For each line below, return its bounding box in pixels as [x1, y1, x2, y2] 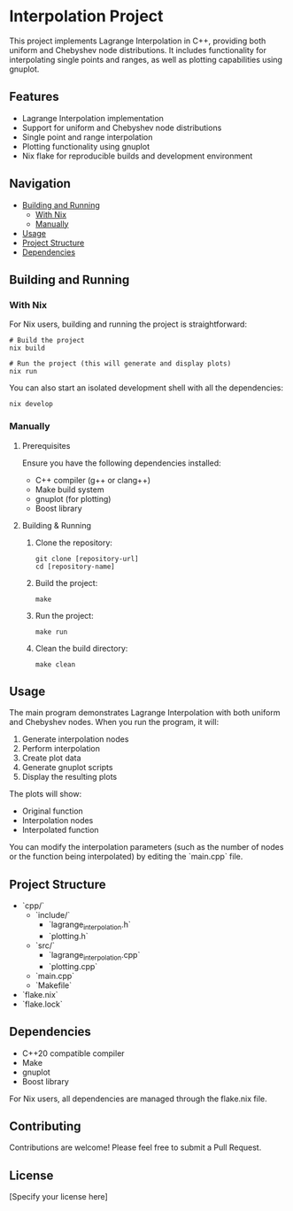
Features [9, 89, 59, 104]
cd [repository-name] [35, 562, 115, 571]
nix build [9, 343, 46, 353]
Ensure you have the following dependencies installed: [21, 458, 221, 468]
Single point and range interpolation [21, 131, 153, 143]
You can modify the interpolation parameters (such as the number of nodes [9, 842, 284, 852]
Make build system [35, 484, 104, 495]
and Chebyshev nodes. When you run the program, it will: [9, 717, 220, 728]
